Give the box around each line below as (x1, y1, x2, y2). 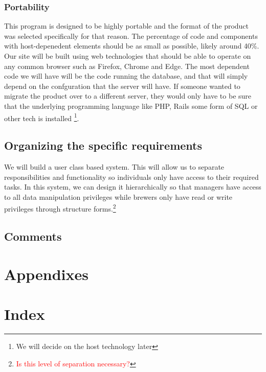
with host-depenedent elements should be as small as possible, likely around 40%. (4, 40, 259, 51)
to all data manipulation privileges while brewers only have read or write (4, 191, 233, 202)
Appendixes (4, 263, 88, 284)
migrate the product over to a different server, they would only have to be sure (4, 90, 252, 101)
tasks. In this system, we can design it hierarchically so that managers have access (4, 181, 261, 192)
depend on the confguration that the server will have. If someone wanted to (4, 80, 240, 91)
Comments (4, 228, 62, 244)
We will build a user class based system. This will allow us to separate (4, 161, 225, 172)
